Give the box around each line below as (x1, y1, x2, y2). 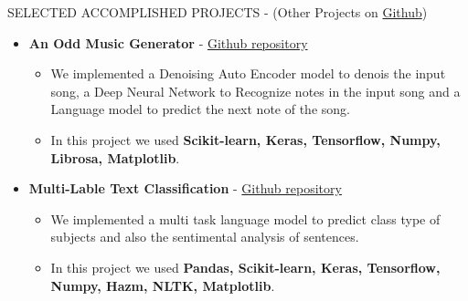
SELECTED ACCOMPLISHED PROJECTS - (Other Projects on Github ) (7, 3, 428, 21)
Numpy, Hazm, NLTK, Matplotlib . (50, 275, 275, 295)
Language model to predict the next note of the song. (50, 99, 350, 119)
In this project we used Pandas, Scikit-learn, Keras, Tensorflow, (50, 257, 441, 276)
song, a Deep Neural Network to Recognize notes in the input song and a (50, 81, 461, 100)
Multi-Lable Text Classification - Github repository (28, 179, 342, 198)
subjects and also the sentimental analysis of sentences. (50, 227, 359, 246)
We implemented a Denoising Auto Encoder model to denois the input (50, 64, 446, 83)
